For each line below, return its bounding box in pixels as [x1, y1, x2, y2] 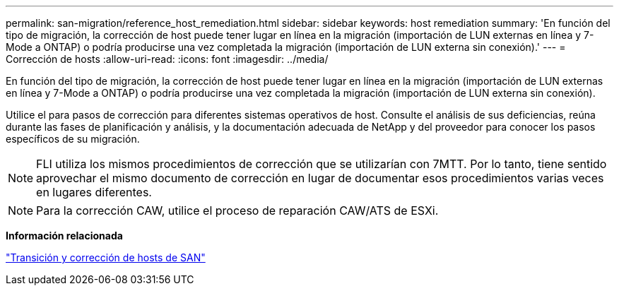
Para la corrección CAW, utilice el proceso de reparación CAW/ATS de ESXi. [36, 203, 439, 218]
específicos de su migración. [6, 133, 140, 145]
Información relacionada [6, 230, 123, 242]
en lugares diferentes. [36, 185, 152, 199]
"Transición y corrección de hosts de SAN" [6, 251, 206, 263]
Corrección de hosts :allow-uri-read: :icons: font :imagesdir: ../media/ [6, 53, 329, 65]
